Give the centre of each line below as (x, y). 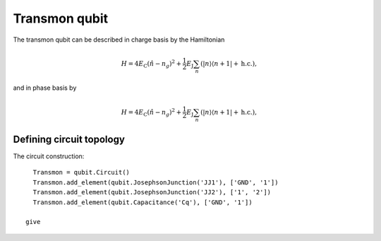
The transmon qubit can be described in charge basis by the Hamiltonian (119, 40)
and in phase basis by (45, 88)
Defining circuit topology (69, 139)
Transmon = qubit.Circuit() (81, 172)
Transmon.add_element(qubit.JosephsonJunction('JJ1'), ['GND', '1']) (156, 182)
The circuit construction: (49, 156)
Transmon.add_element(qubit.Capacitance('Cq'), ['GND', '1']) (143, 202)
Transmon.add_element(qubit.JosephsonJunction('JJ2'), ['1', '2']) (152, 192)
